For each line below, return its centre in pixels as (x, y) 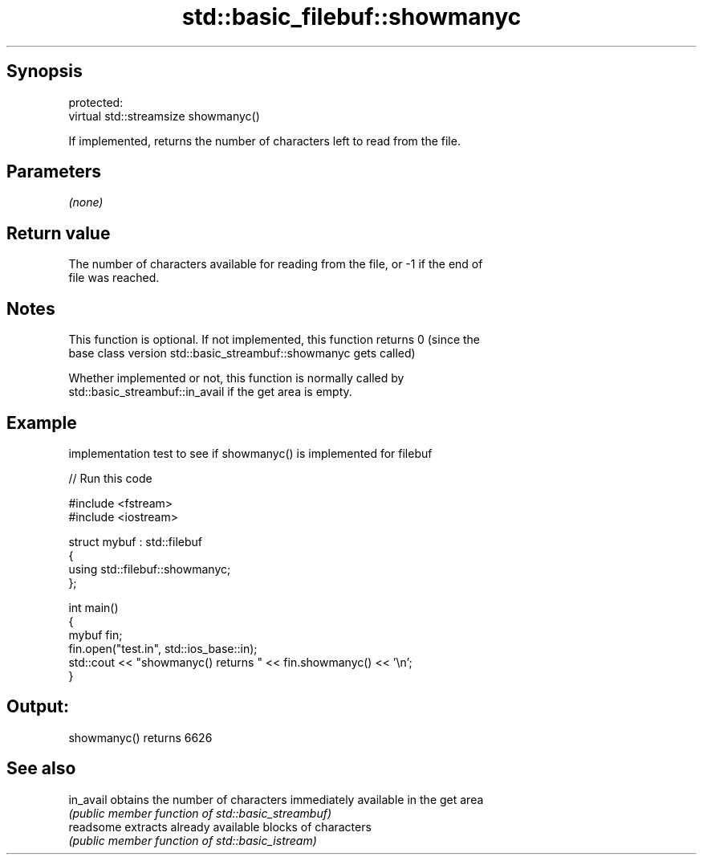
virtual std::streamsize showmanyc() (164, 116)
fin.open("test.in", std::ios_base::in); (163, 648)
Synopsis (45, 71)
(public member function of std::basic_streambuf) (200, 813)
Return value (59, 233)
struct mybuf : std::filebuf (135, 541)
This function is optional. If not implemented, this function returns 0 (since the (274, 340)
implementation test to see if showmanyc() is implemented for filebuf (250, 453)
